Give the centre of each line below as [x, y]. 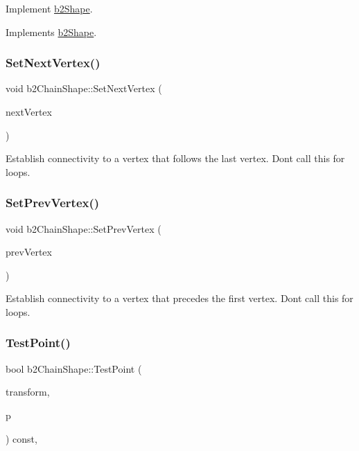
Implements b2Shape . [51, 32]
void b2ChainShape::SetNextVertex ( [84, 88]
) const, [21, 438]
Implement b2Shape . [49, 8]
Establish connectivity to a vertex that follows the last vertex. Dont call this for [175, 158]
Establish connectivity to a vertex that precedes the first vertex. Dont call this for [179, 298]
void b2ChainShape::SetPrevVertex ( [84, 228]
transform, [28, 392]
